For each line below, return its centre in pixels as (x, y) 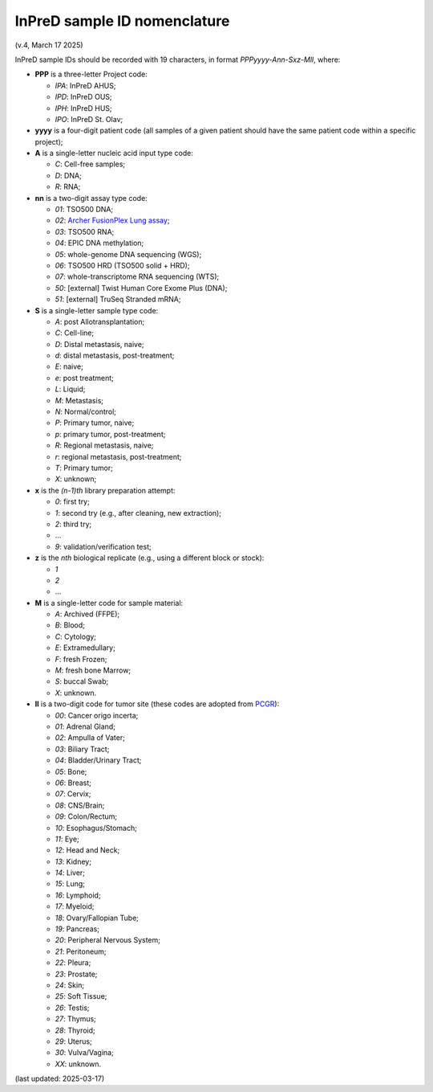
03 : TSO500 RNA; (85, 231)
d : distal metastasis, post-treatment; (115, 356)
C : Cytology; (75, 636)
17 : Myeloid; (75, 906)
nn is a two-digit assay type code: (91, 198)
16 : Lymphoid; (78, 895)
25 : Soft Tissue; (81, 996)
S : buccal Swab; (82, 681)
